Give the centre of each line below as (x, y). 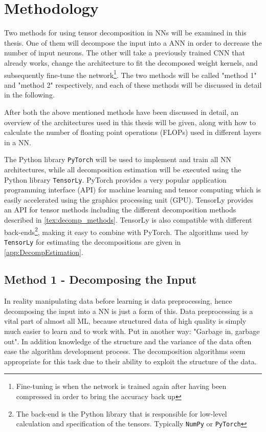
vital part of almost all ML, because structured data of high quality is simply (125, 321)
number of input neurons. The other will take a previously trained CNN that (125, 53)
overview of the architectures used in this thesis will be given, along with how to (130, 122)
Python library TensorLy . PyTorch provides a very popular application (115, 179)
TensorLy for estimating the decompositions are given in (93, 241)
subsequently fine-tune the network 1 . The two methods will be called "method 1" (130, 74)
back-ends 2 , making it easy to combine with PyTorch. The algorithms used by (126, 231)
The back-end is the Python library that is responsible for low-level (121, 413)
